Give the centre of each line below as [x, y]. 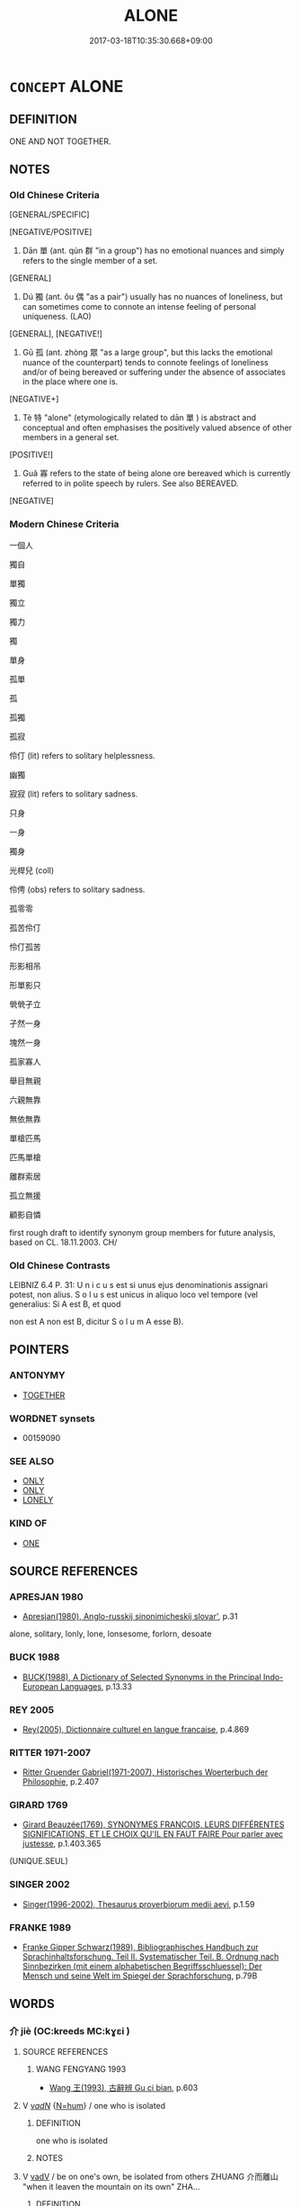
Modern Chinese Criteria [64, 525]
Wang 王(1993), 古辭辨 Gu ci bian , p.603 [124, 2087]
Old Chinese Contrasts [60, 1265]
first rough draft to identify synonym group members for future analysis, [142, 1232]
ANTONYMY [37, 1375]
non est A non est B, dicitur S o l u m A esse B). [97, 1322]
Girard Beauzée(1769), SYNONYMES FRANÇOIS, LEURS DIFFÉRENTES [153, 1824]
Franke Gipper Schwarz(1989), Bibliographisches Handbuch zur [140, 1947]
